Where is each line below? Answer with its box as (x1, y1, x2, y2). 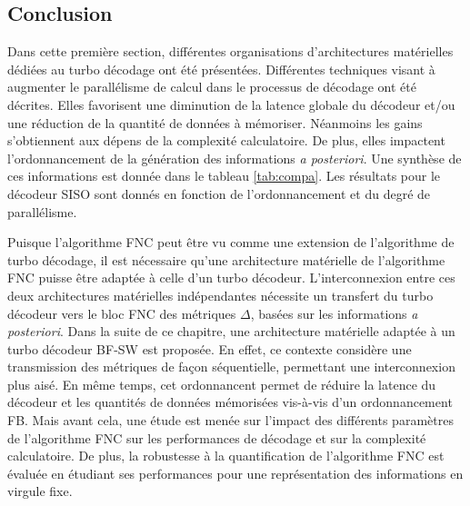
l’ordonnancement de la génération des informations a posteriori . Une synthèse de (7, 148, 462, 167)
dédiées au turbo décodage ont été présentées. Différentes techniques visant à (7, 59, 435, 78)
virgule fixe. (7, 481, 73, 501)
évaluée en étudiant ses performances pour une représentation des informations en (7, 463, 464, 482)
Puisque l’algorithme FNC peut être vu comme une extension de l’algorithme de (7, 233, 455, 252)
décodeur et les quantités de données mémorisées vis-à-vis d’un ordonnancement (7, 392, 453, 412)
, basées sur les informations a (250, 303, 418, 322)
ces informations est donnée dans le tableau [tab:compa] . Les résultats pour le (7, 166, 441, 185)
